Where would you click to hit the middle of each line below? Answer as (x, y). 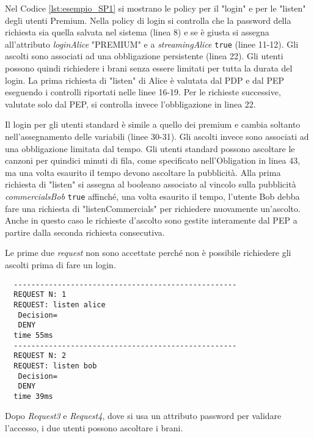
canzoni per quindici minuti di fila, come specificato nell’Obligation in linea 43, (153, 160)
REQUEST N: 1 (40, 295)
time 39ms (33, 396)
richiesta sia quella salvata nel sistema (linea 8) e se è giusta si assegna (137, 32)
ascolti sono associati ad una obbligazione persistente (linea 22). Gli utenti (144, 56)
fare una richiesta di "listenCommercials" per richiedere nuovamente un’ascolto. (153, 208)
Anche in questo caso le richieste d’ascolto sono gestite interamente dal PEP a (151, 220)
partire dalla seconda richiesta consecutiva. (85, 232)
